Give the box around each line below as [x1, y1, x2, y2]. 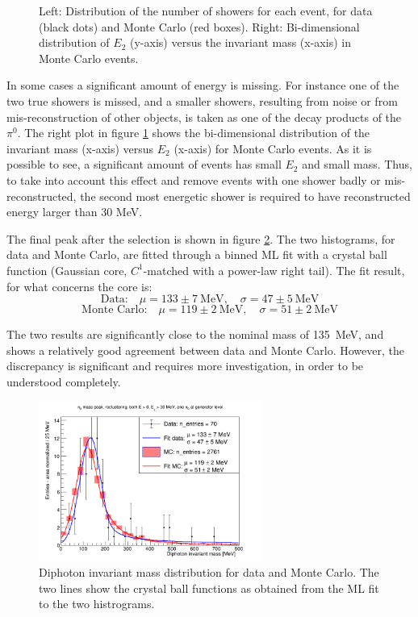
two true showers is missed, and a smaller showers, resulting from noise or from [6, 92, 398, 109]
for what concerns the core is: [6, 277, 153, 294]
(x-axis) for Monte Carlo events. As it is [173, 140, 372, 156]
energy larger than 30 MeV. [6, 203, 143, 220]
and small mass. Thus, [302, 156, 412, 173]
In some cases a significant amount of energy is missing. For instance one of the [6, 77, 399, 94]
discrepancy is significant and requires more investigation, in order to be [6, 357, 364, 374]
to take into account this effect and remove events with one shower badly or [6, 171, 381, 188]
